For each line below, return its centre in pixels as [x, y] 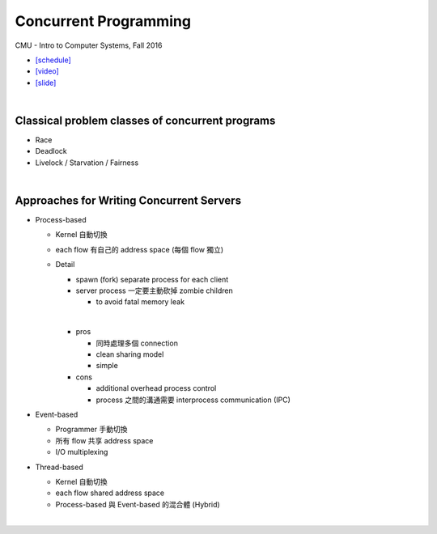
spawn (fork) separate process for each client [152, 279]
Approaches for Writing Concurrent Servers [128, 201]
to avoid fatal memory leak [140, 302]
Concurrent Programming [103, 21]
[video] [47, 71]
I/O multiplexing [82, 452]
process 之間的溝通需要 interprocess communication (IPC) [193, 400]
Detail [65, 265]
